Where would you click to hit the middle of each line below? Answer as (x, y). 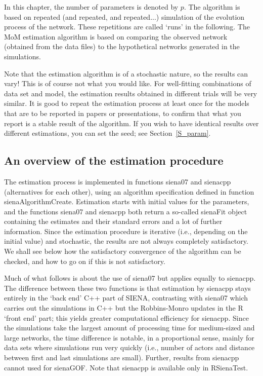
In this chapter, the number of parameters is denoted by (91, 7)
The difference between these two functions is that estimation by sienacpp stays (127, 288)
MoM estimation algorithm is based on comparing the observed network (116, 36)
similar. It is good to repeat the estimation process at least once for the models (127, 103)
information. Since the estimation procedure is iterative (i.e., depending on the (126, 231)
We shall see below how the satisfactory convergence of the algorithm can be (123, 251)
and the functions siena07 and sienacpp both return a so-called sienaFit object (126, 211)
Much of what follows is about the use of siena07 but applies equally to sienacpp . (130, 278)
